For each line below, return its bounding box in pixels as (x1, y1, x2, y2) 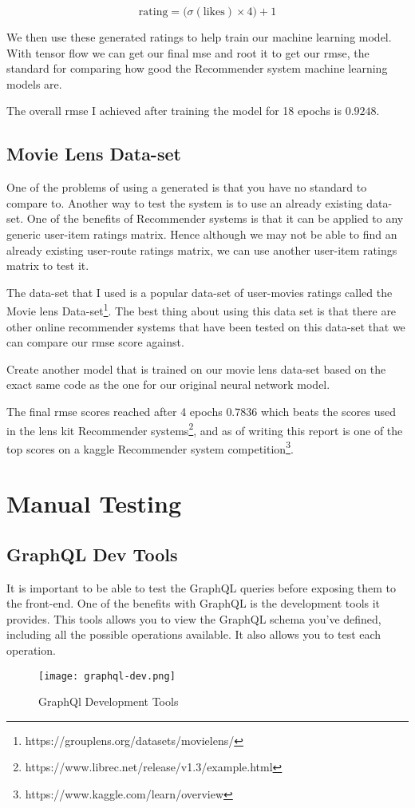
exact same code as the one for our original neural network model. (6, 376, 330, 393)
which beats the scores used (260, 402, 397, 419)
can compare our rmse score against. (6, 334, 184, 351)
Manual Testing (6, 487, 182, 520)
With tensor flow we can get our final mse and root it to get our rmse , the (6, 44, 370, 61)
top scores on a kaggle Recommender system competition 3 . (6, 438, 294, 457)
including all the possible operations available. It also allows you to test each (6, 626, 381, 643)
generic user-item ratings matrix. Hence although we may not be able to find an (6, 225, 397, 242)
